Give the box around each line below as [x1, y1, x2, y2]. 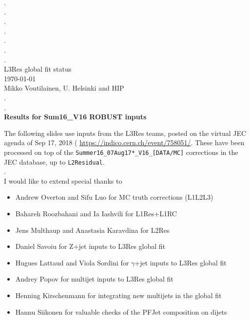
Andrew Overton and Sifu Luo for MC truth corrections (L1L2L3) [15, 192, 213, 202]
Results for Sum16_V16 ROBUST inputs [4, 112, 147, 122]
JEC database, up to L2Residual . [4, 156, 105, 167]
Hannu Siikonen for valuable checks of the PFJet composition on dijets [15, 306, 227, 317]
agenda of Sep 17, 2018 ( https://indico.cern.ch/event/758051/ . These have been [4, 137, 245, 148]
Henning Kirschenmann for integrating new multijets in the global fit [15, 290, 222, 300]
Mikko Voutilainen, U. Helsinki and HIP [4, 83, 124, 93]
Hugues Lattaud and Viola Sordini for [15, 257, 129, 267]
